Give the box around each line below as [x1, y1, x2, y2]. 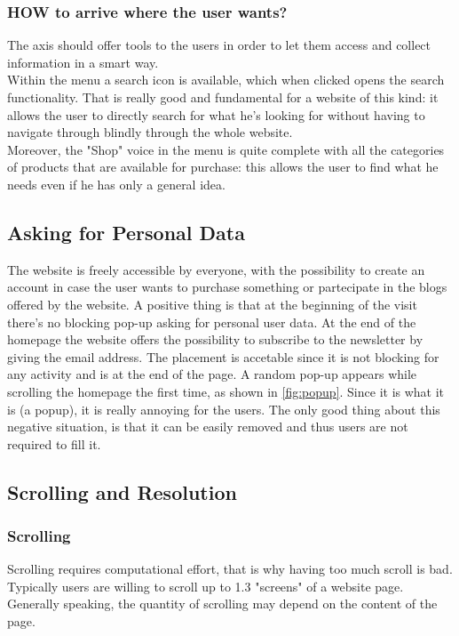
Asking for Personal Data [7, 218, 245, 246]
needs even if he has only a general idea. [7, 174, 226, 193]
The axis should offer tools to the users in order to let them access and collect [7, 36, 431, 54]
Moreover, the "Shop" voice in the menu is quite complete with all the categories [7, 140, 445, 158]
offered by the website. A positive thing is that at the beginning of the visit [7, 294, 417, 313]
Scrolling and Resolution [7, 478, 237, 505]
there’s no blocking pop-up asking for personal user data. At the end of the [7, 312, 416, 331]
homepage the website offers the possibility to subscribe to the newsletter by [7, 330, 423, 349]
